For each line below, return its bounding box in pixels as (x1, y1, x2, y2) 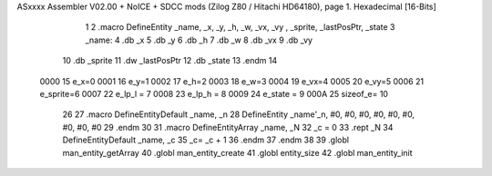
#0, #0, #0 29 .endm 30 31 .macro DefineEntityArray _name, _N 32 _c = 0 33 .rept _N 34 (62, 122, 394, 132)
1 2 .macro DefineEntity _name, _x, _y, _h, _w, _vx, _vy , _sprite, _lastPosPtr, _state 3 (85, 22, 395, 33)
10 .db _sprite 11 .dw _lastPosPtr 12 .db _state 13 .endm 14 (62, 55, 278, 66)
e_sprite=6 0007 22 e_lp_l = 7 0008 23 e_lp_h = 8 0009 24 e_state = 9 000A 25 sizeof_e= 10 (39, 88, 389, 99)
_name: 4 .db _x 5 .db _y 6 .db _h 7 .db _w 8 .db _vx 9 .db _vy (85, 34, 313, 45)
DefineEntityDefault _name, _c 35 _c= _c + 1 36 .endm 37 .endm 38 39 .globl (62, 134, 350, 145)
